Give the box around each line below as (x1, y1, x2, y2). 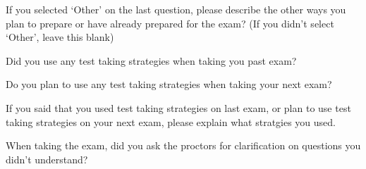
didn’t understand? (6, 151, 88, 166)
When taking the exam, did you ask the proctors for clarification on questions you (6, 138, 361, 153)
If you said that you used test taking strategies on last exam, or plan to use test (6, 100, 351, 115)
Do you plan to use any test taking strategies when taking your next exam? (6, 77, 332, 92)
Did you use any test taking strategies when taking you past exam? (6, 53, 297, 68)
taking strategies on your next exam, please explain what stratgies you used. (6, 114, 336, 129)
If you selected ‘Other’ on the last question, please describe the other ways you (6, 2, 346, 16)
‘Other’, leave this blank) (6, 30, 114, 44)
